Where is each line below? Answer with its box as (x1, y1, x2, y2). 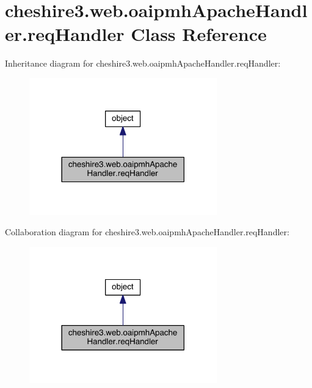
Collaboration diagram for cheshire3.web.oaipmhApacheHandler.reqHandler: (5, 225, 289, 238)
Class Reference (131, 21, 267, 46)
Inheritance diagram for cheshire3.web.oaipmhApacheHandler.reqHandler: (5, 57, 281, 70)
